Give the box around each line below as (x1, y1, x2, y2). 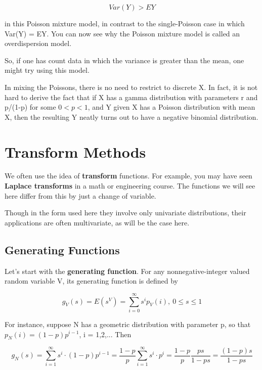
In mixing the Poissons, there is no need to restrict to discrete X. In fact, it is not (5, 81, 258, 92)
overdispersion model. (5, 38, 72, 49)
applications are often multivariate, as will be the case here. (5, 217, 190, 227)
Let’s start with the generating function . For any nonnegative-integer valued (5, 265, 250, 276)
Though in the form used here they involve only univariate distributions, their (5, 207, 246, 218)
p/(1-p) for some (5, 102, 56, 112)
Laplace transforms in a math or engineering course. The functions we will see (5, 180, 255, 191)
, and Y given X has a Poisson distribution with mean (88, 102, 255, 112)
